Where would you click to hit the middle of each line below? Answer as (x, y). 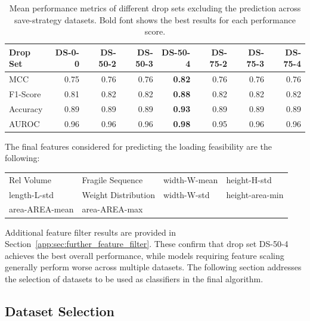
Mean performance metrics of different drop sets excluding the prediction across (155, 8)
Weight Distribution (118, 194)
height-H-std (249, 179)
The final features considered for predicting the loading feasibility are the (139, 146)
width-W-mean (191, 179)
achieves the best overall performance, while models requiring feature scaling (145, 255)
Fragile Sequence (112, 179)
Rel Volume (30, 179)
